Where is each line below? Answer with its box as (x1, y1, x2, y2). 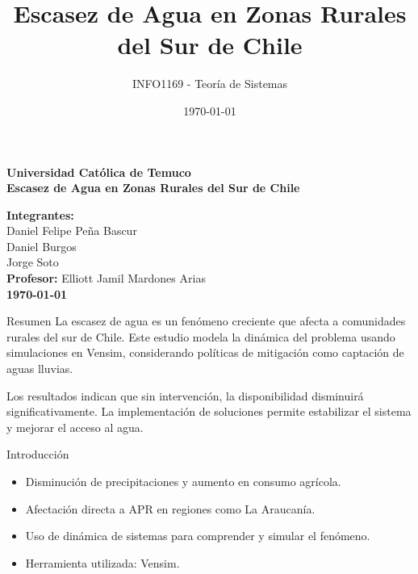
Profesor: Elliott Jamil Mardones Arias (6, 270, 206, 287)
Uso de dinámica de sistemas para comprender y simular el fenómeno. (25, 527, 370, 544)
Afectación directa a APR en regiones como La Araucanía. (25, 500, 316, 517)
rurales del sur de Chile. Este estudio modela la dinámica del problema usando (6, 328, 395, 345)
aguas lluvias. (6, 360, 73, 377)
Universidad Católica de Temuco (6, 163, 191, 180)
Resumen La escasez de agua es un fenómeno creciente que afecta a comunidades (6, 312, 406, 329)
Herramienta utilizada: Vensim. (25, 554, 180, 571)
